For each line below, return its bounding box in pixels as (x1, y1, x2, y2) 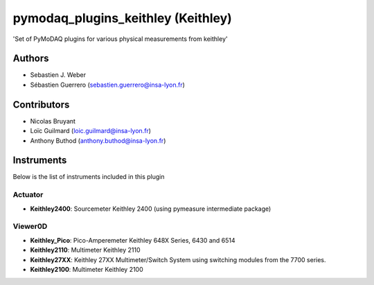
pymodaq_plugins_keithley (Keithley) (12, 10, 232, 26)
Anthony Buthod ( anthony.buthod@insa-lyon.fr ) (30, 136, 166, 145)
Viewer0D (12, 222, 48, 232)
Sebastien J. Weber (30, 71, 87, 79)
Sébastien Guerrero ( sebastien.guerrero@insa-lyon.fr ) (30, 80, 185, 89)
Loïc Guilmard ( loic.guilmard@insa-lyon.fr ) (30, 127, 152, 135)
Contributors (12, 98, 70, 110)
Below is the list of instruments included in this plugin (12, 173, 166, 181)
